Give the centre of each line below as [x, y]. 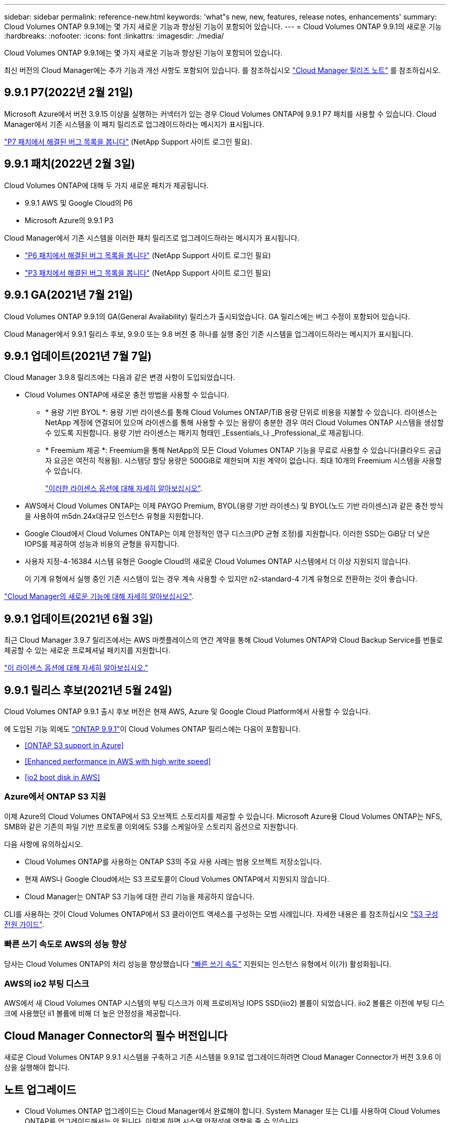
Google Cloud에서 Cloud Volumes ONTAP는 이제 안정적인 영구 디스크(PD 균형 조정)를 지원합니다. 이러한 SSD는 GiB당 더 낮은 [228, 534]
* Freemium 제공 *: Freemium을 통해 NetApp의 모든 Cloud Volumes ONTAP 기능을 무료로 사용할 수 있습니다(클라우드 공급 [243, 450]
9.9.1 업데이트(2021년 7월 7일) [78, 356]
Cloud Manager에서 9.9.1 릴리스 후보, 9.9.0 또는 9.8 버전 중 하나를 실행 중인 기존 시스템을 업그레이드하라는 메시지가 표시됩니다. [209, 334]
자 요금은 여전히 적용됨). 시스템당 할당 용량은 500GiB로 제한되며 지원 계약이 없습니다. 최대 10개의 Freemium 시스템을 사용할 [243, 461]
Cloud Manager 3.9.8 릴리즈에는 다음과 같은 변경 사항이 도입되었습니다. [120, 377]
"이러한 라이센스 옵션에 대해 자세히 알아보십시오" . [124, 488]
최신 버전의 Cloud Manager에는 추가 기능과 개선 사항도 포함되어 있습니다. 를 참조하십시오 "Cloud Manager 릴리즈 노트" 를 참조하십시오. [222, 70]
